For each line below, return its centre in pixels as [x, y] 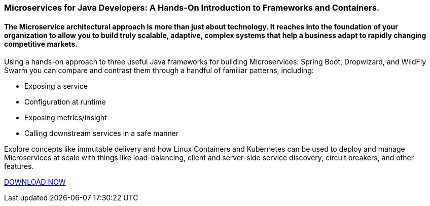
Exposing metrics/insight [66, 118]
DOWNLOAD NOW [35, 182]
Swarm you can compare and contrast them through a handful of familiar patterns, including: [159, 71]
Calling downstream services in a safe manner [102, 133]
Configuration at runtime [65, 102]
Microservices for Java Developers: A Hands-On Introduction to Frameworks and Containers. [192, 8]
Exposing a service [56, 86]
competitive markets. [41, 44]
